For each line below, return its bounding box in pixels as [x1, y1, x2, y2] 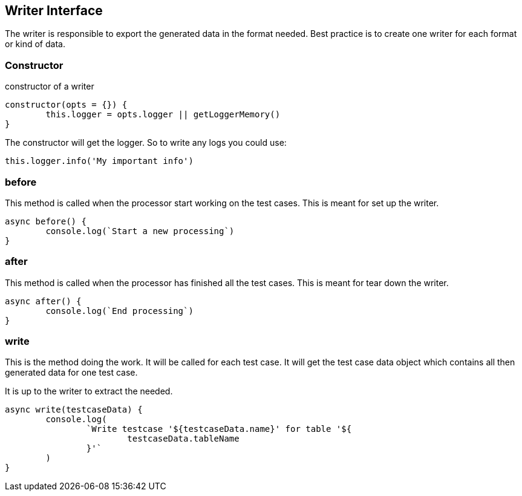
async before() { [5, 216, 86, 226]
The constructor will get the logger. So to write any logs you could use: [5, 137, 287, 148]
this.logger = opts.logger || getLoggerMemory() [45, 109, 281, 120]
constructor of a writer [5, 81, 94, 92]
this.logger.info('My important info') [5, 156, 194, 166]
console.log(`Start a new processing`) [45, 226, 235, 236]
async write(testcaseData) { [5, 405, 143, 415]
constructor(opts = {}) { [5, 100, 128, 110]
